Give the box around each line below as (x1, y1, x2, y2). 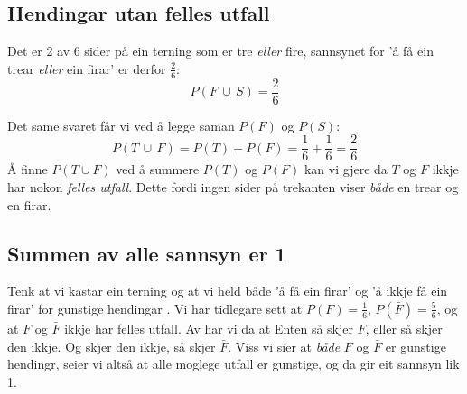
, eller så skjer (365, 318, 443, 337)
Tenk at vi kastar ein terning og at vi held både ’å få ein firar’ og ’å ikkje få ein (7, 281, 448, 300)
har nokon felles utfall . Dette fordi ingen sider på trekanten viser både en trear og (7, 177, 459, 196)
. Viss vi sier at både (228, 336, 341, 355)
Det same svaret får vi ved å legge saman (7, 115, 235, 134)
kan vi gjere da (304, 160, 388, 179)
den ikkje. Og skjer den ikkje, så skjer (7, 336, 216, 355)
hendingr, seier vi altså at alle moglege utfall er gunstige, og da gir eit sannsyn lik (7, 354, 460, 373)
